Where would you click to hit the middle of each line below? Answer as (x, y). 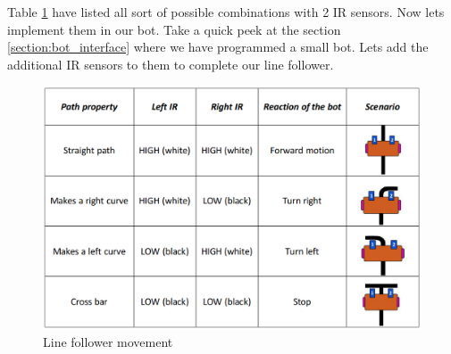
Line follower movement (108, 341)
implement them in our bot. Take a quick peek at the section (174, 29)
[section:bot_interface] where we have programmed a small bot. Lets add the (218, 47)
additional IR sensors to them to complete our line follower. (171, 64)
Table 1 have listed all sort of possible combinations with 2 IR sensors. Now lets (226, 12)
